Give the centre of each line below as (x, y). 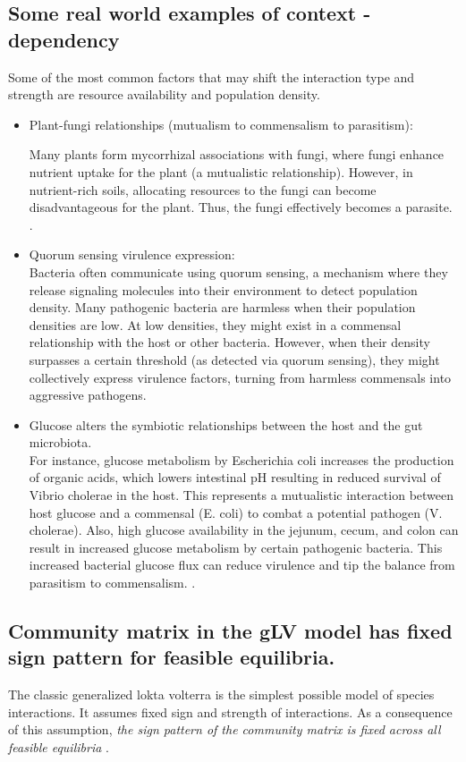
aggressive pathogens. (88, 395)
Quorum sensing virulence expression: (132, 254)
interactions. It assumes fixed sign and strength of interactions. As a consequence (230, 711)
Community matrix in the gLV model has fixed (230, 631)
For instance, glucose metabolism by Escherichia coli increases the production (241, 459)
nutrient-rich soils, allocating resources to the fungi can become (203, 189)
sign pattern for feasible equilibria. (172, 657)
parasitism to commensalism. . (112, 583)
